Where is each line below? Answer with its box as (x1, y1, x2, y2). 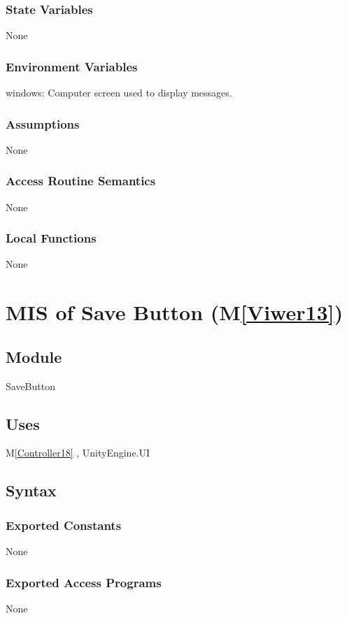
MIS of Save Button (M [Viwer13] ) (6, 298, 344, 326)
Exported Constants (6, 516, 122, 533)
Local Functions (6, 229, 97, 247)
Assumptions (6, 115, 80, 132)
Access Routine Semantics (6, 172, 156, 189)
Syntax (6, 480, 57, 501)
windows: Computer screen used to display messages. (6, 85, 232, 100)
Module (6, 345, 62, 367)
